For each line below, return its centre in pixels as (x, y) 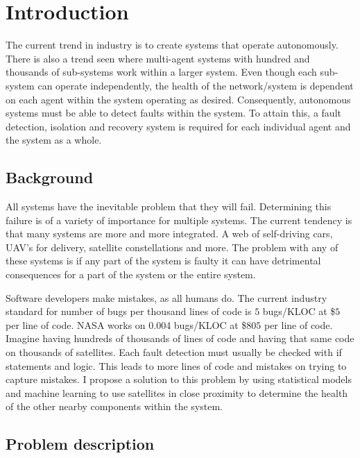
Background (50, 177)
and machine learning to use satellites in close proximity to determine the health (177, 392)
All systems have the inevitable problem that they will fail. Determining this (169, 206)
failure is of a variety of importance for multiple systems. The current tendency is (179, 220)
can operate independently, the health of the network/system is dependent (196, 85)
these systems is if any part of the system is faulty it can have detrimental (163, 261)
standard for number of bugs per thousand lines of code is (129, 311)
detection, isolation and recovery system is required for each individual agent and (178, 126)
